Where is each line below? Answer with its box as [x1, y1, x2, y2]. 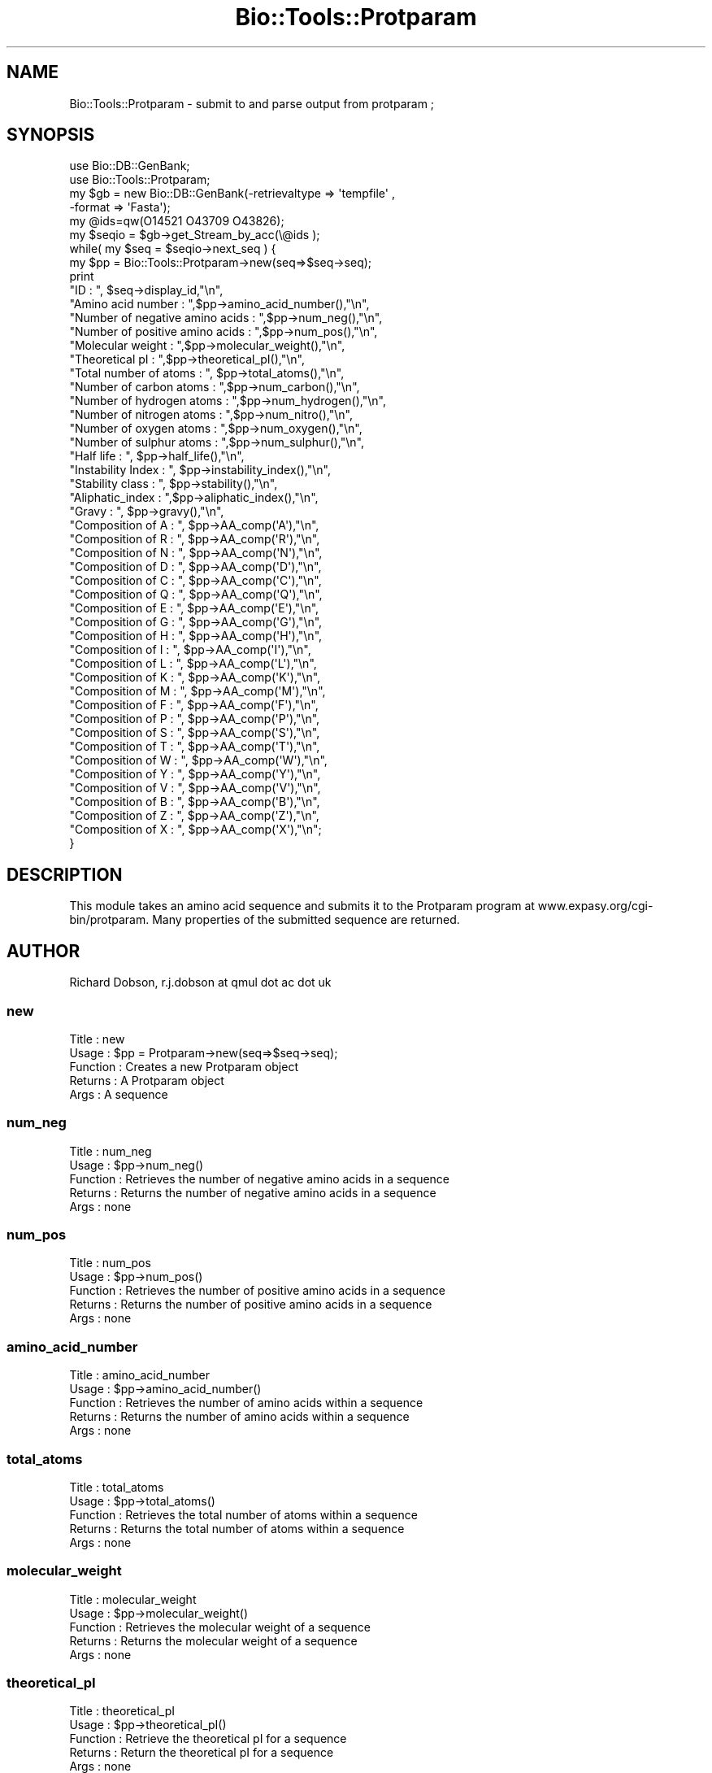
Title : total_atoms [69, 1479, 164, 1494]
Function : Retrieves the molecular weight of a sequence [69, 1619, 371, 1634]
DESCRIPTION [7, 864, 123, 885]
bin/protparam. [69, 913, 150, 927]
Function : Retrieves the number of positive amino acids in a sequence [69, 1283, 445, 1298]
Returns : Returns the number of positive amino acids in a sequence [69, 1297, 432, 1312]
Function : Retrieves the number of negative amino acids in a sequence [69, 1171, 450, 1186]
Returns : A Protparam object [69, 1073, 224, 1087]
